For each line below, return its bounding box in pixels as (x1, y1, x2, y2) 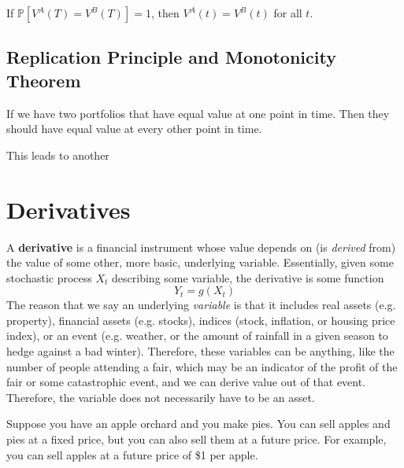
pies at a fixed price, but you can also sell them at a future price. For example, (6, 431, 387, 448)
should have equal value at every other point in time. (6, 120, 262, 137)
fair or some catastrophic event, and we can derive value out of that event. (6, 374, 366, 390)
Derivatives (6, 193, 131, 225)
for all (273, 5, 302, 20)
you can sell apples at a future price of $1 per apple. (6, 446, 258, 462)
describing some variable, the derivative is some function (112, 269, 384, 286)
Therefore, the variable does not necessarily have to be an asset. (6, 389, 315, 405)
